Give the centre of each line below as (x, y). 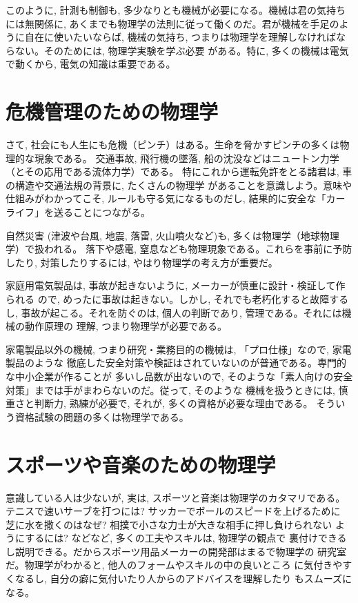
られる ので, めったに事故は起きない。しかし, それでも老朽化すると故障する (177, 299)
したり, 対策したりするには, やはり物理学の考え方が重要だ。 (142, 262)
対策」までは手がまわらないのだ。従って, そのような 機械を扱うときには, (170, 389)
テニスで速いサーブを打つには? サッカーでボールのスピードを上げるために (173, 511)
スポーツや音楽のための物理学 (141, 464)
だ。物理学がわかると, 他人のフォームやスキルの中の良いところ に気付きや (174, 565)
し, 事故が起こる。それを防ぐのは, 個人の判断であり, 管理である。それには (174, 312)
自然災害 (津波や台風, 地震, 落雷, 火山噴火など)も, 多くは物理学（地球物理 (172, 235)
